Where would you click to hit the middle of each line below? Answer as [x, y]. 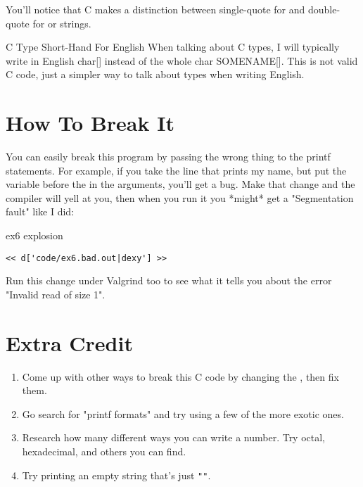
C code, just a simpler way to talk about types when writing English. [155, 74]
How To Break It [90, 123]
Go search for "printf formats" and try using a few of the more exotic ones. [183, 413]
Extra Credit [69, 342]
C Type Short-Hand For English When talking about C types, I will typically [173, 47]
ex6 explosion [34, 235]
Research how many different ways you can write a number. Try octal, [174, 437]
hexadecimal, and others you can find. [104, 451]
